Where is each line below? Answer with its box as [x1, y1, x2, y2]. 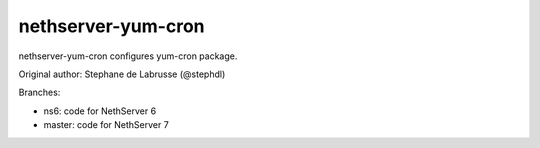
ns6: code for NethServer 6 [43, 105, 157, 117]
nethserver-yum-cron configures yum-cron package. [18, 50, 238, 62]
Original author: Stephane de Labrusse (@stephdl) [18, 68, 226, 80]
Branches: [18, 86, 61, 99]
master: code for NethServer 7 [43, 119, 169, 131]
